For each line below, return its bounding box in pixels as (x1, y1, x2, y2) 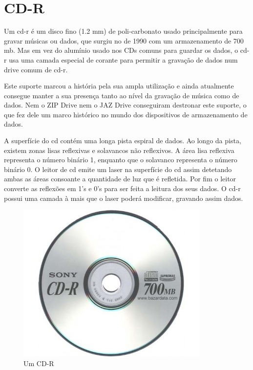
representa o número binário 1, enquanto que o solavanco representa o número (4, 154, 237, 165)
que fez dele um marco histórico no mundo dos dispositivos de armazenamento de (4, 109, 248, 119)
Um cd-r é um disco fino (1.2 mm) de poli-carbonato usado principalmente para (4, 26, 243, 36)
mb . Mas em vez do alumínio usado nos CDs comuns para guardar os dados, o (4, 45, 238, 55)
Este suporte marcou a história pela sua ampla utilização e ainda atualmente (4, 81, 234, 91)
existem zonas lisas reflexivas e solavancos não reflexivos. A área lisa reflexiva (4, 145, 234, 155)
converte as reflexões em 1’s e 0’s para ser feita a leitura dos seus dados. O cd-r (4, 183, 241, 194)
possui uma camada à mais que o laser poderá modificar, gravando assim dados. (4, 193, 243, 203)
